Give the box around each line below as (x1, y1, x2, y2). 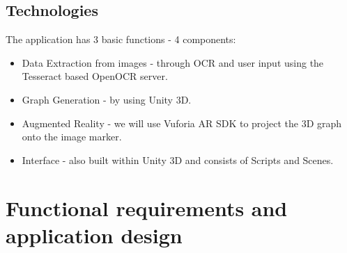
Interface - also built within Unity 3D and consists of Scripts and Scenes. (22, 152, 334, 167)
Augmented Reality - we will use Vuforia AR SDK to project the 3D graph (22, 115, 342, 130)
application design (6, 220, 183, 249)
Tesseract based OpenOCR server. (22, 69, 168, 83)
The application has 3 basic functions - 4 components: (6, 32, 236, 47)
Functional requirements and (6, 193, 288, 222)
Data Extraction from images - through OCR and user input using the (22, 55, 324, 70)
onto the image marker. (22, 129, 122, 144)
